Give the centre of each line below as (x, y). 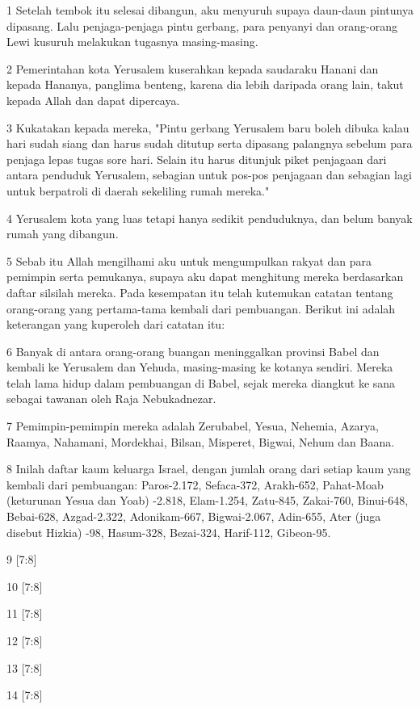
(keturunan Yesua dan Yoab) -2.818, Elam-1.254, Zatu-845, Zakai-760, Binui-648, (208, 500)
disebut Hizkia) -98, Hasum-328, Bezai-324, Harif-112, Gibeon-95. (169, 532)
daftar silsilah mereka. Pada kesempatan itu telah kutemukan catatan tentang (200, 292)
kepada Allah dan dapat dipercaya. (93, 100)
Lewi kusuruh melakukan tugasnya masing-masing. (132, 42)
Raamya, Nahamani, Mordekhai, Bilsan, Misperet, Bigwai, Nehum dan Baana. (201, 441)
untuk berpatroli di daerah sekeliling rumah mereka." (138, 190)
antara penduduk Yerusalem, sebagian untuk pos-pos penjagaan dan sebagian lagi (209, 175)
